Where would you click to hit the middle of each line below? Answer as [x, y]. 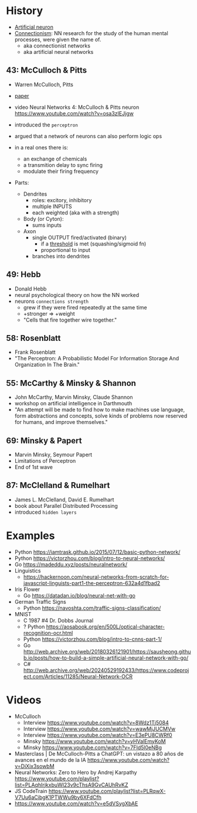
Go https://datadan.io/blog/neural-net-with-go [79, 595]
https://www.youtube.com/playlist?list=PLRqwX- [107, 791]
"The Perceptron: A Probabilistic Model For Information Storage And [97, 358]
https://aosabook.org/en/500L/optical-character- [106, 626]
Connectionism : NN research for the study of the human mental [91, 33]
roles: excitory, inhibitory [62, 200]
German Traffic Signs [40, 602]
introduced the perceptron [46, 125]
